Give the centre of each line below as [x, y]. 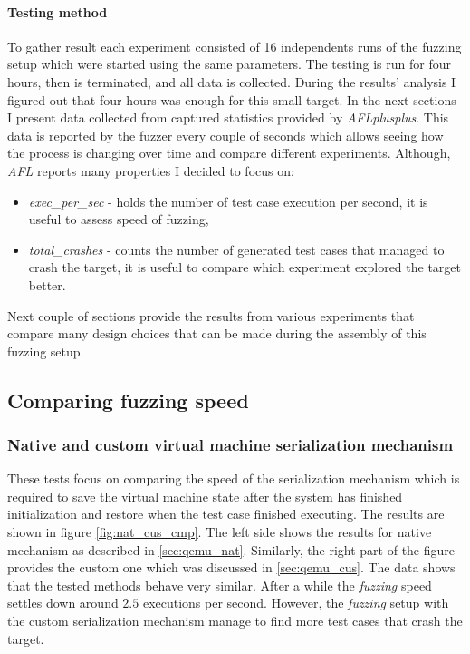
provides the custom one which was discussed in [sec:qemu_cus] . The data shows [231, 567]
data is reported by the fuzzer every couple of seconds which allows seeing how [225, 135]
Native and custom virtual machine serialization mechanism [230, 444]
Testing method [58, 11]
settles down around [63, 603]
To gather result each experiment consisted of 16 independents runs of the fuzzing [235, 46]
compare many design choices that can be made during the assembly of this [217, 333]
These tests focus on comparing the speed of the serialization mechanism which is [234, 478]
